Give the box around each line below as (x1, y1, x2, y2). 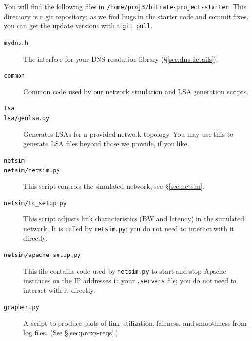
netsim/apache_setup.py (4, 252, 81, 259)
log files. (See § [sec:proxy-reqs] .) (23, 327, 118, 338)
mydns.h (4, 39, 29, 46)
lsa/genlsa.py (4, 115, 50, 122)
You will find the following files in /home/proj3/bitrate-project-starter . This (4, 1, 247, 11)
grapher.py (4, 303, 39, 311)
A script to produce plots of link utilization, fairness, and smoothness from (23, 318, 247, 328)
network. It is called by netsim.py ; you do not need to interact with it (23, 223, 234, 234)
